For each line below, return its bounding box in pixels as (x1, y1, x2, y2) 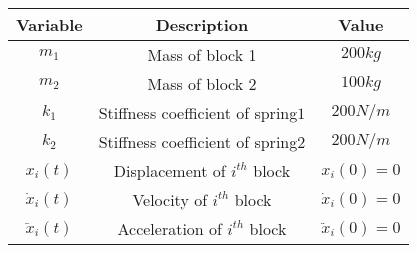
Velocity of (132, 188, 208, 211)
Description (155, 13, 249, 36)
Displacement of (113, 159, 226, 182)
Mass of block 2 (147, 72, 257, 95)
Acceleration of (117, 217, 222, 240)
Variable (16, 13, 83, 36)
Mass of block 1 (147, 43, 257, 66)
